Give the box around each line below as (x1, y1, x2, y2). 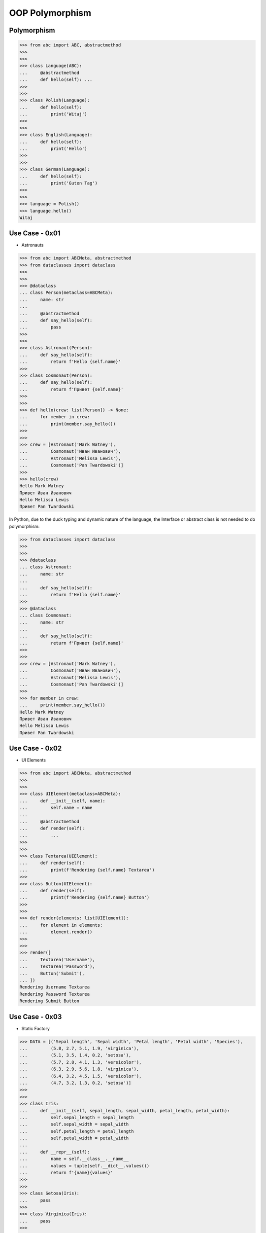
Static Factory (21, 1025, 50, 1031)
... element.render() (19, 929, 93, 935)
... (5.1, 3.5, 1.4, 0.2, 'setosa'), (19, 1052, 132, 1058)
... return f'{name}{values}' (19, 1170, 113, 1176)
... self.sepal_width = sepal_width (19, 1122, 129, 1127)
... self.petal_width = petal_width (19, 1135, 129, 1141)
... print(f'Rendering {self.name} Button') (19, 895, 150, 900)
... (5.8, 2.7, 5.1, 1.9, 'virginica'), (19, 1046, 139, 1052)
